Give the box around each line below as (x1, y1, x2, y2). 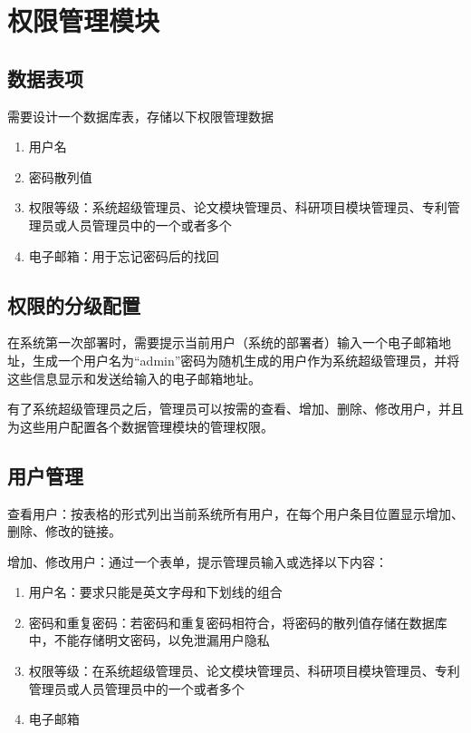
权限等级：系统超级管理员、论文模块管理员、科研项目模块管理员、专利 (28, 198, 447, 217)
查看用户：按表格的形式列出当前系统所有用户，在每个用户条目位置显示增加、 (7, 503, 464, 523)
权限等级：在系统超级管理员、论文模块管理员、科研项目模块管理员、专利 (28, 661, 460, 680)
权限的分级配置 (7, 290, 140, 318)
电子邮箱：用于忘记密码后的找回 (28, 246, 219, 265)
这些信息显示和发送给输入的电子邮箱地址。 (7, 368, 261, 387)
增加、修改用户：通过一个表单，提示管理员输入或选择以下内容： (7, 552, 388, 571)
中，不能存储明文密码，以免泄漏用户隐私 (28, 630, 270, 650)
